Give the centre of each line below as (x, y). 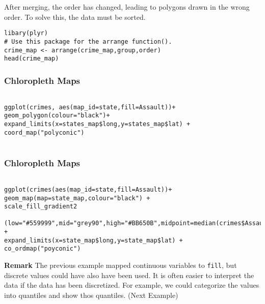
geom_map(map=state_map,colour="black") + (77, 198)
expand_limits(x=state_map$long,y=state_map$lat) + (94, 240)
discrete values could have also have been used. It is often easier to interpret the (129, 275)
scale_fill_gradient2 (41, 207)
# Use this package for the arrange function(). (88, 41)
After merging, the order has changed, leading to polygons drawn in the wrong (127, 7)
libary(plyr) (26, 33)
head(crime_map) (32, 59)
